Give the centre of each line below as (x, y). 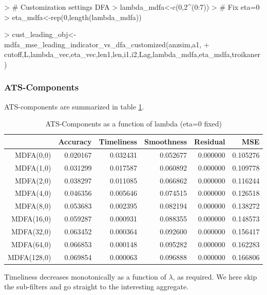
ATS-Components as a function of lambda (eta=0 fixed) (134, 124)
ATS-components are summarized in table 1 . (74, 106)
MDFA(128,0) (30, 257)
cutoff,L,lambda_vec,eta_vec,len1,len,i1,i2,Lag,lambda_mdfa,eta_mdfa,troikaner (132, 54)
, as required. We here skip (215, 276)
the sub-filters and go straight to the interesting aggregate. (97, 287)
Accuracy (75, 141)
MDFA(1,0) (33, 167)
